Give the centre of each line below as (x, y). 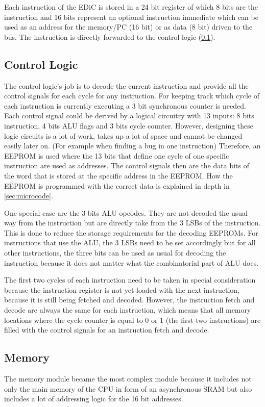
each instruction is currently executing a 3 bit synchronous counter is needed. (125, 105)
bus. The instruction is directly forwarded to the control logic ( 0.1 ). (110, 36)
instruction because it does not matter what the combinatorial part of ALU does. (131, 262)
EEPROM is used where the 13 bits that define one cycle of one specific (117, 155)
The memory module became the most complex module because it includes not (128, 379)
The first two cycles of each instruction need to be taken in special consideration (130, 280)
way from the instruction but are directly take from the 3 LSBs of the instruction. (132, 223)
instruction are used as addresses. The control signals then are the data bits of (127, 166)
